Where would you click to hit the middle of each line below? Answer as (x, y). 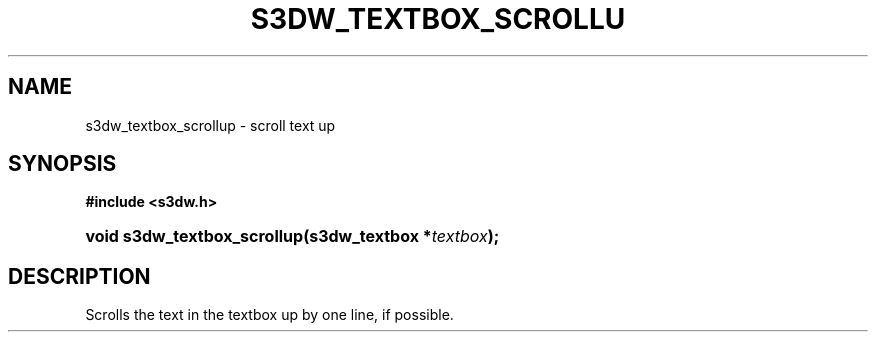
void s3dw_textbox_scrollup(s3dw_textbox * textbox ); (292, 236)
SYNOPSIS (62, 164)
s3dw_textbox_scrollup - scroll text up (210, 125)
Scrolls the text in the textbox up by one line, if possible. (269, 315)
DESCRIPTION (79, 276)
